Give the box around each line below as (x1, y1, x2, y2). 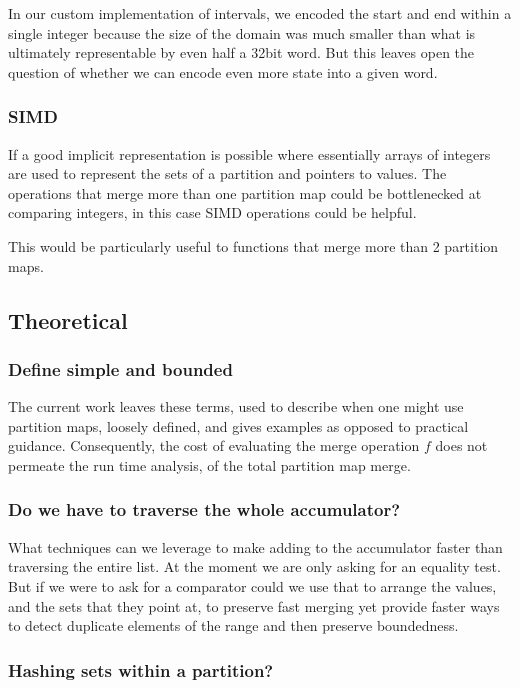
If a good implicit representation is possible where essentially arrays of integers (8, 143, 491, 164)
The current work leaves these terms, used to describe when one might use (8, 396, 464, 417)
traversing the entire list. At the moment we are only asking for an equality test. (8, 556, 501, 577)
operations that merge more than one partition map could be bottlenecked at (8, 182, 482, 203)
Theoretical (8, 304, 128, 335)
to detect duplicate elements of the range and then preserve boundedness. (8, 615, 459, 636)
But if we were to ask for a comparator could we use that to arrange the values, (8, 575, 497, 596)
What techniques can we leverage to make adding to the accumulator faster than (8, 536, 503, 557)
